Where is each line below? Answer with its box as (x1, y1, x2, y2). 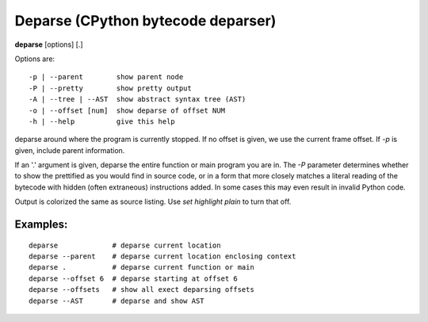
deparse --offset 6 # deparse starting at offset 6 (29, 274, 238, 283)
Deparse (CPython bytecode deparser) (14, 12, 277, 29)
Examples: (14, 218, 68, 232)
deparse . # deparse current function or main (29, 263, 255, 272)
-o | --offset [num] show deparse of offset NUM (29, 105, 226, 115)
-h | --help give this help (29, 117, 176, 126)
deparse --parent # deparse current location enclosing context (29, 252, 296, 261)
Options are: (14, 54, 55, 63)
